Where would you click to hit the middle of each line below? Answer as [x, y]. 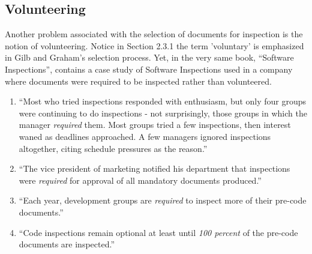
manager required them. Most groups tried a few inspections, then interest [155, 125]
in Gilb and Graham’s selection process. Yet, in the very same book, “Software [149, 57]
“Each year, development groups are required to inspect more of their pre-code [163, 200]
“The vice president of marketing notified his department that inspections [154, 168]
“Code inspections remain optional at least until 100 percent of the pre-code [158, 232]
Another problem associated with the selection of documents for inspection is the [154, 34]
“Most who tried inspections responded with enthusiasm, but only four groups [163, 101]
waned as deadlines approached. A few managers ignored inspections [145, 136]
